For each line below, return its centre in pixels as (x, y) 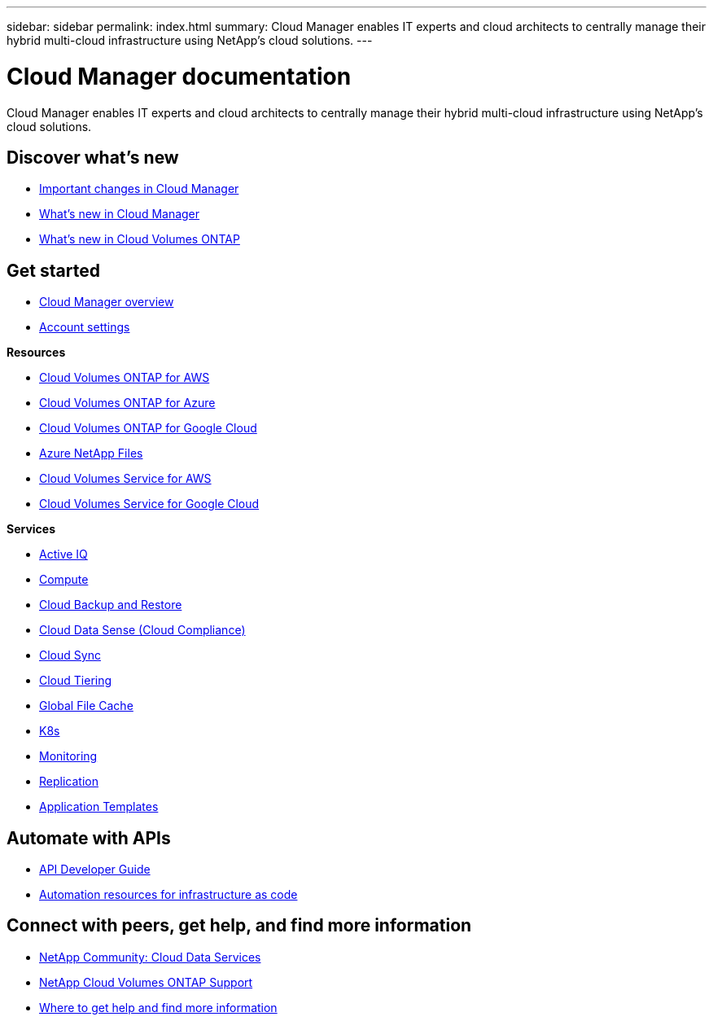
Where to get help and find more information (158, 1007)
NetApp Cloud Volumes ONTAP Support (146, 982)
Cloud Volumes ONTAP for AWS (125, 378)
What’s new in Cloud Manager (120, 214)
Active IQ (63, 554)
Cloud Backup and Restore (111, 605)
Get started (53, 270)
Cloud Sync (70, 655)
